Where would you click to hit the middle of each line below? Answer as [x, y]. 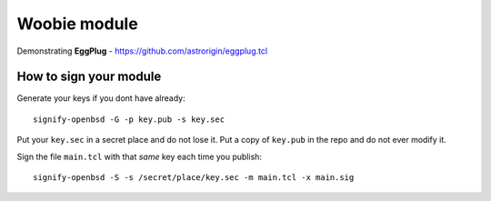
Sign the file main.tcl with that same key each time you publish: [140, 156]
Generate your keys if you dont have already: [101, 98]
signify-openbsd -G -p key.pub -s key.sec [129, 119]
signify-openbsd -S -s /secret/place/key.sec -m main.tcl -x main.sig [194, 178]
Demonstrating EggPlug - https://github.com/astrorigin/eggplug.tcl [142, 51]
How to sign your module [89, 77]
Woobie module [77, 24]
